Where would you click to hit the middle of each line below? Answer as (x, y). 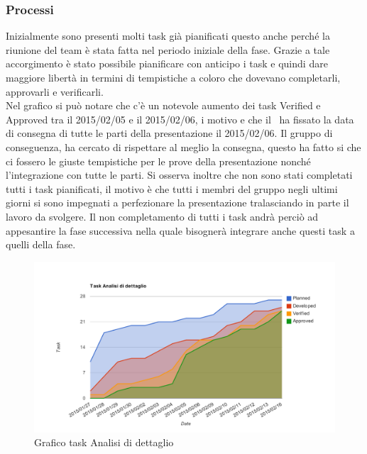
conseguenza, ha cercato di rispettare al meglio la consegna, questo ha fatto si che (183, 146)
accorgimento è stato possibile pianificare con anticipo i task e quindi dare (167, 63)
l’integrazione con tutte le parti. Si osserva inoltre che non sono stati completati (179, 175)
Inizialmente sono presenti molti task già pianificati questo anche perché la (168, 36)
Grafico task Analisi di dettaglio (104, 442)
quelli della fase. (41, 244)
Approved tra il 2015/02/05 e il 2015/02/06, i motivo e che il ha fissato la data (180, 119)
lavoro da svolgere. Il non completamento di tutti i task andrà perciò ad (162, 216)
